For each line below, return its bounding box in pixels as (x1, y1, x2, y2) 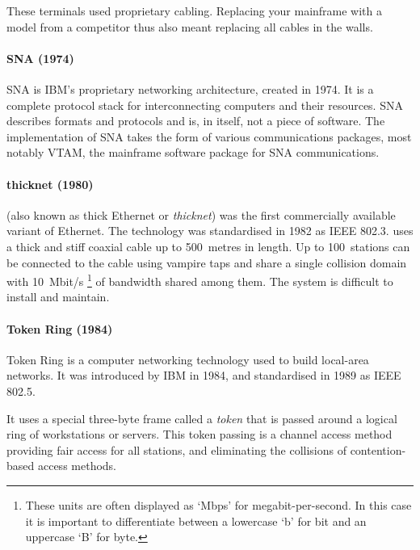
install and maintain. (6, 288, 110, 305)
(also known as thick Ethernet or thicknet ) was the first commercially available (6, 206, 396, 223)
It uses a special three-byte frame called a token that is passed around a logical (6, 409, 397, 426)
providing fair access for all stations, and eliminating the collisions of (6, 441, 346, 458)
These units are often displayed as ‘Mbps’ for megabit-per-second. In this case (25, 496, 412, 513)
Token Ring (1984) (6, 320, 113, 337)
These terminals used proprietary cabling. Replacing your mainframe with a (6, 2, 383, 19)
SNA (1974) (6, 49, 74, 66)
